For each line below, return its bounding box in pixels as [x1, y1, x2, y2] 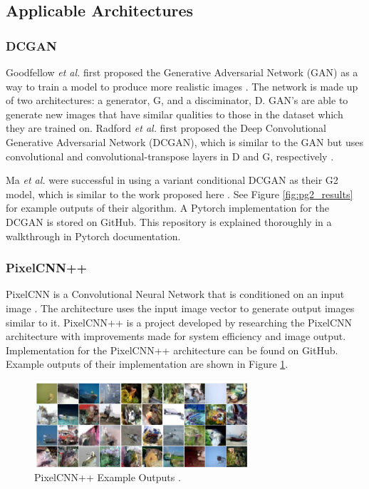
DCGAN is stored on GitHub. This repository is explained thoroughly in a [6, 214, 332, 229]
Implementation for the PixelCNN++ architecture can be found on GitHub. [6, 342, 338, 357]
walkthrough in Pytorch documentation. [6, 228, 181, 243]
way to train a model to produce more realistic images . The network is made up [6, 78, 358, 93]
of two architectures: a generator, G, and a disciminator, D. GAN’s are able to [6, 93, 348, 108]
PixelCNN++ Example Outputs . [34, 470, 181, 485]
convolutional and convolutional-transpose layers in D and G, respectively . [6, 148, 334, 163]
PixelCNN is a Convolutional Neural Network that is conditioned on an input [6, 287, 345, 302]
